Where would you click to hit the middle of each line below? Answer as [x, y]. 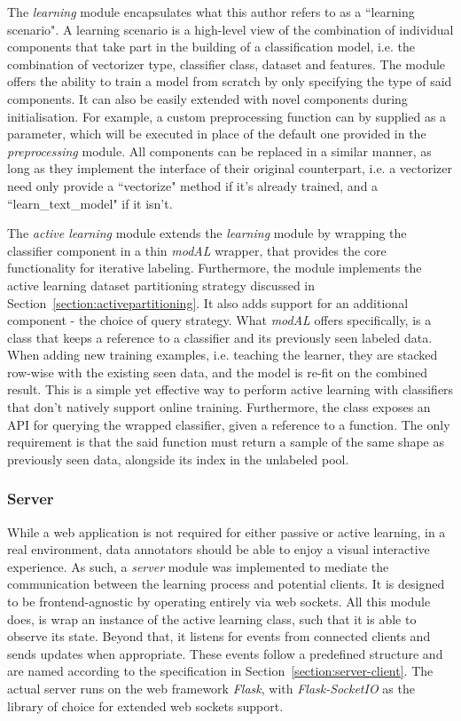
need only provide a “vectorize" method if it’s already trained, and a [193, 185]
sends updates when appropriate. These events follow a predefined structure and [225, 653]
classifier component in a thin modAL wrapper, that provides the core [197, 250]
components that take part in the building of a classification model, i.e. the [211, 47]
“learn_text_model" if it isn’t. [90, 203]
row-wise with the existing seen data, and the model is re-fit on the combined [218, 372]
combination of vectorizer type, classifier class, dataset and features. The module [227, 63]
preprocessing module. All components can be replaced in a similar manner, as [219, 151]
